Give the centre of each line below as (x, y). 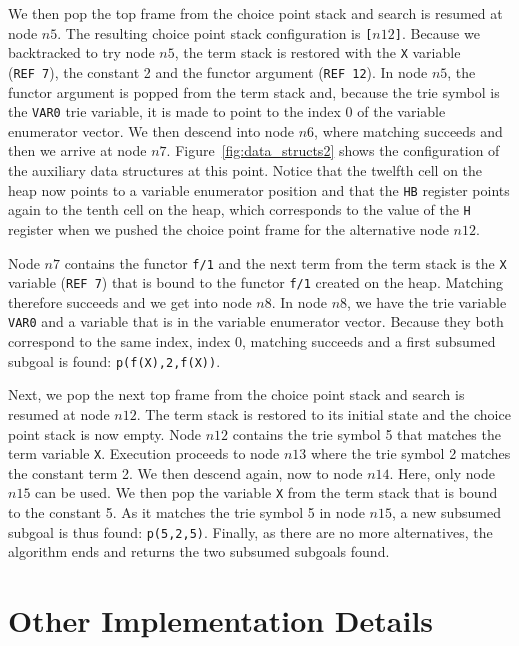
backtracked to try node (81, 52)
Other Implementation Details (221, 620)
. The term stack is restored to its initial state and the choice (323, 413)
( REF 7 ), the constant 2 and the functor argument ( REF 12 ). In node (218, 71)
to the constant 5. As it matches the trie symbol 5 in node (186, 512)
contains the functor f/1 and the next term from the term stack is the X (285, 262)
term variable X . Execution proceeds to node (144, 453)
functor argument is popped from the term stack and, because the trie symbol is (254, 91)
